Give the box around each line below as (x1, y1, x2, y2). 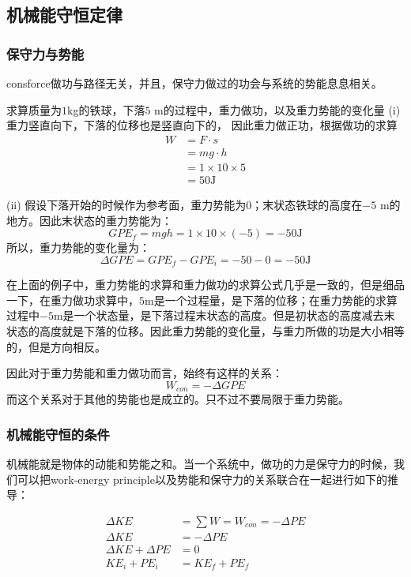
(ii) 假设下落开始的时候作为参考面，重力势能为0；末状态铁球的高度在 (6, 196, 363, 212)
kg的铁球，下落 (67, 101, 145, 118)
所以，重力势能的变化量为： (6, 239, 150, 256)
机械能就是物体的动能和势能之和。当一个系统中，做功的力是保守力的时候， (6, 455, 394, 471)
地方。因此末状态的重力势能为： (6, 212, 172, 228)
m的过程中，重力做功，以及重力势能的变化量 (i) (154, 101, 401, 118)
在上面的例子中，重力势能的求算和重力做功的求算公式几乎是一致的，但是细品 (6, 276, 405, 293)
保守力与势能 (6, 43, 85, 63)
